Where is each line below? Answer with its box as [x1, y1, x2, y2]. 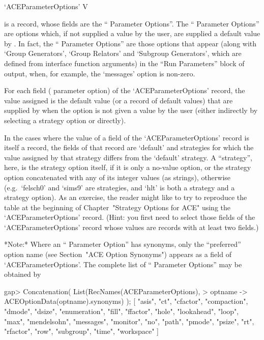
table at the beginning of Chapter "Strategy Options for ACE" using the [4, 202, 230, 212]
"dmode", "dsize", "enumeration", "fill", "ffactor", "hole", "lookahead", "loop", [4, 306, 239, 317]
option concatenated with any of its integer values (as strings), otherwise [4, 172, 231, 182]
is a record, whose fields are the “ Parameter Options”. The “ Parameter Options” [4, 18, 259, 29]
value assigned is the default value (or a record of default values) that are [4, 95, 233, 105]
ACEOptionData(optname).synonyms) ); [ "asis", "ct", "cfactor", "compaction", [4, 296, 248, 306]
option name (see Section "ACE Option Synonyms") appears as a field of [4, 249, 231, 260]
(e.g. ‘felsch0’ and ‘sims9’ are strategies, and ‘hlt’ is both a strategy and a [4, 182, 235, 192]
